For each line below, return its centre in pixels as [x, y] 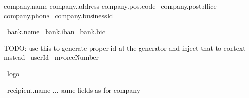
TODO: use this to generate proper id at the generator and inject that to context [125, 48]
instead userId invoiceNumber [51, 57]
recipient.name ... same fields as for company [74, 90]
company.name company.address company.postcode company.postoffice [110, 6]
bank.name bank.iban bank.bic [56, 32]
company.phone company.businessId [59, 15]
